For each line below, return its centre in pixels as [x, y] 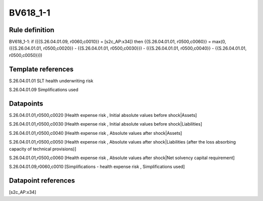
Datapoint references [42, 181]
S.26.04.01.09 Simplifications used [44, 90]
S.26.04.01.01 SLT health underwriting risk [51, 81]
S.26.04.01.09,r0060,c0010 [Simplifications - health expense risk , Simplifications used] [97, 167]
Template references [41, 69]
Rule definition [32, 30]
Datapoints [26, 103]
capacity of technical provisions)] [43, 149]
